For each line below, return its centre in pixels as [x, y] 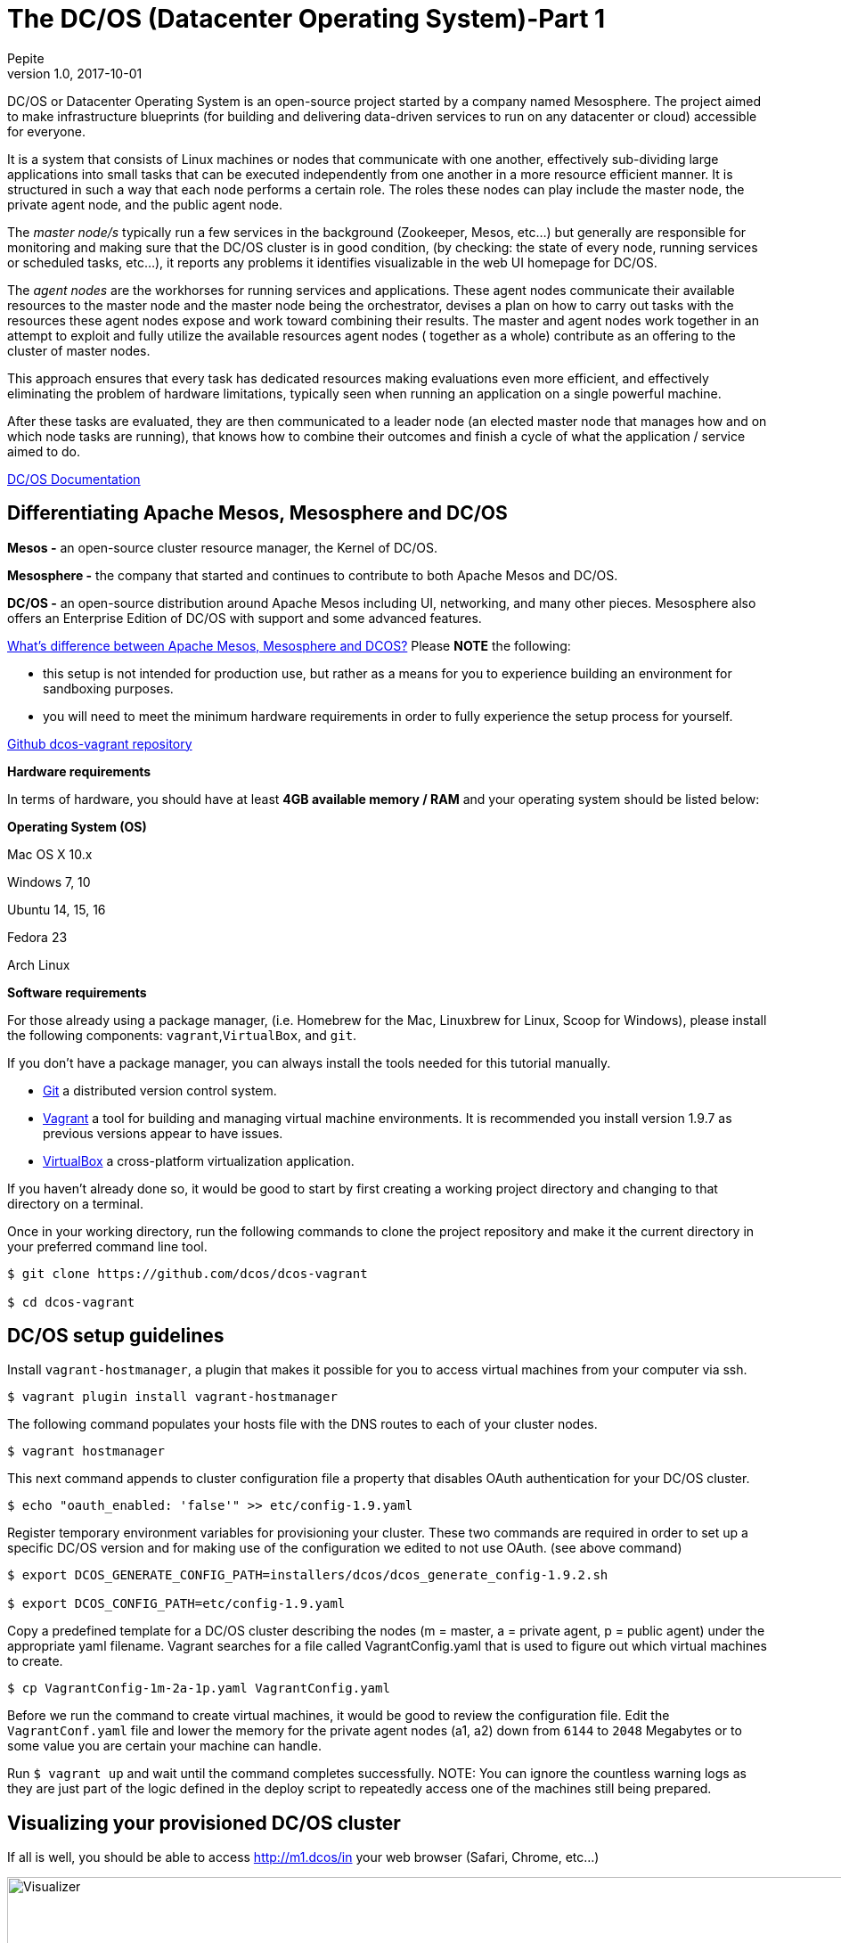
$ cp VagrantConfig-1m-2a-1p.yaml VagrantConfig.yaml [199, 1689]
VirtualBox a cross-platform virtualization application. [199, 1160]
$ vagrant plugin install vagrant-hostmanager [172, 1397]
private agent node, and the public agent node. [145, 204]
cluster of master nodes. [79, 350]
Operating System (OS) [77, 826]
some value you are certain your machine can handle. [164, 1746]
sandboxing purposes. [108, 688]
